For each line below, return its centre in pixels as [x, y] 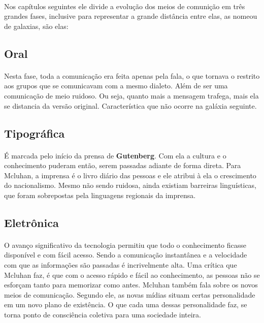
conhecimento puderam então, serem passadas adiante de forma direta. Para [123, 165]
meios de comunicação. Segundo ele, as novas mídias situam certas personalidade [130, 294]
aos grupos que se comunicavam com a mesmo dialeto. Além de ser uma [116, 86]
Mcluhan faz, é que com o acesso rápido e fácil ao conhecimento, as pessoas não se [132, 274]
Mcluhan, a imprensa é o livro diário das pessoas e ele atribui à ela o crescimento [130, 175]
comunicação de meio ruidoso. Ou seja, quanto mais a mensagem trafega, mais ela [131, 95]
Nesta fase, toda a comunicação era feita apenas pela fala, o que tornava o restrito [132, 75]
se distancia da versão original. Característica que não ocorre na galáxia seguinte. [130, 105]
